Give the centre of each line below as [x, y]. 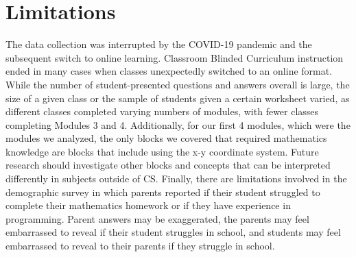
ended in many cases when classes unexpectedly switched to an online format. [169, 71]
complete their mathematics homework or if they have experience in [148, 205]
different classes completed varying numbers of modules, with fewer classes [162, 111]
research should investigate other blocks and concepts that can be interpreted [168, 165]
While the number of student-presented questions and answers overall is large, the [178, 84]
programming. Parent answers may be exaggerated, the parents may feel [157, 218]
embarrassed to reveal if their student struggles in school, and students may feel [173, 232]
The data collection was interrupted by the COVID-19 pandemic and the [159, 44]
